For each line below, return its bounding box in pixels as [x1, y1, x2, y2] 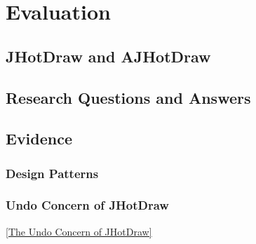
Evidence [6, 128, 73, 149]
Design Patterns [6, 164, 99, 182]
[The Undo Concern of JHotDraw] [6, 224, 152, 238]
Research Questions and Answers [6, 86, 251, 108]
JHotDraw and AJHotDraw [6, 45, 211, 67]
